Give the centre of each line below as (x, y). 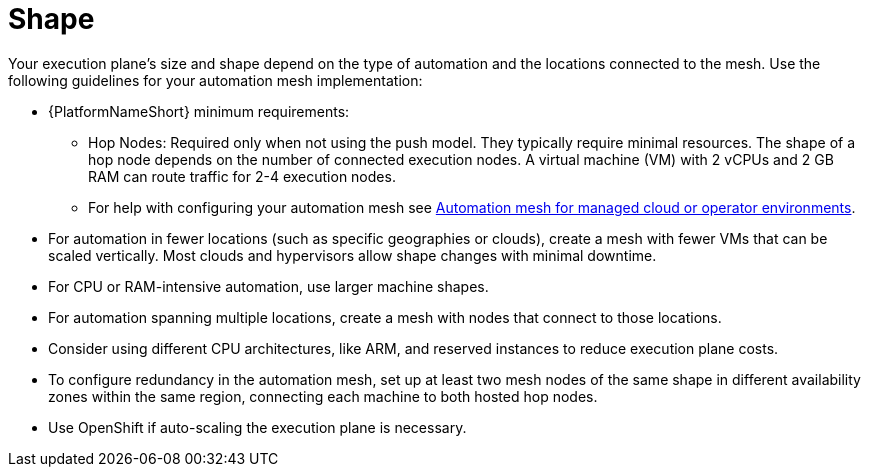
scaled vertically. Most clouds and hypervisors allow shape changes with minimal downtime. (352, 255)
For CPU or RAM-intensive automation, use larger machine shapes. (268, 286)
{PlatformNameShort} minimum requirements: (199, 111)
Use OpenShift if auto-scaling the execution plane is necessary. (257, 427)
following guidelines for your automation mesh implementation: (215, 80)
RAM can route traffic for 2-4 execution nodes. (242, 176)
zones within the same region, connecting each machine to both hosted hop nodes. (323, 396)
